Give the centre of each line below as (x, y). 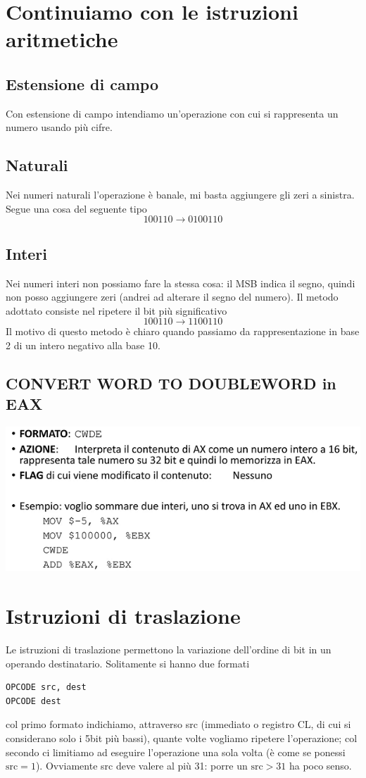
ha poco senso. (320, 766)
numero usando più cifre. (59, 127)
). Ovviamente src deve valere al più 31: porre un (141, 766)
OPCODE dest (33, 701)
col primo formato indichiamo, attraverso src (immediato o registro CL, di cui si (178, 724)
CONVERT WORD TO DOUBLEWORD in (171, 383)
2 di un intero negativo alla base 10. (83, 345)
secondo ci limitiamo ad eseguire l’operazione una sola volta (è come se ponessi (176, 752)
